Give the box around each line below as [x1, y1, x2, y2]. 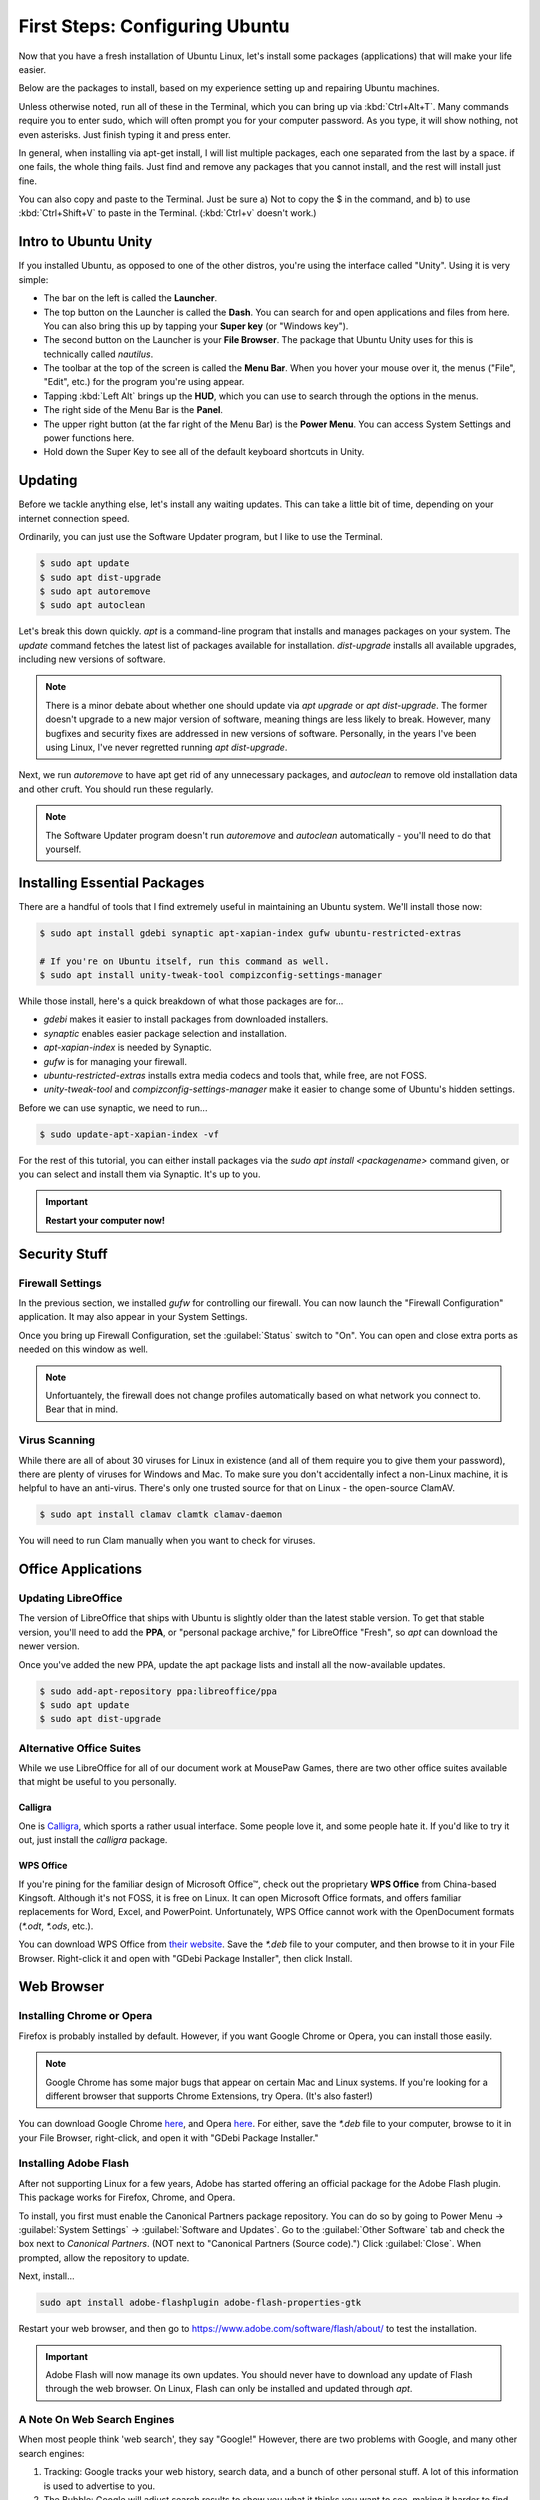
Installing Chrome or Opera [18, 2009, 153, 2023]
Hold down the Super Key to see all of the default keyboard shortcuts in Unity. [43, 446, 365, 458]
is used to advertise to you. [43, 2480, 156, 2492]
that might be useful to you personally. [18, 1776, 177, 1788]
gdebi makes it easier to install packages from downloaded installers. [43, 1013, 329, 1025]
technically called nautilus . [43, 348, 154, 360]
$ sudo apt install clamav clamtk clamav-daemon [39, 1509, 283, 1520]
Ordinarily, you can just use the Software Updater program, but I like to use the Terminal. [18, 531, 384, 543]
